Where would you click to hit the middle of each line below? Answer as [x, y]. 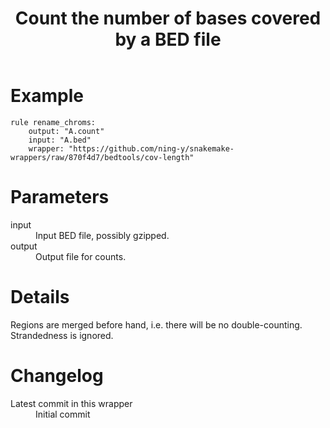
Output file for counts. [81, 256]
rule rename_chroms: [53, 122]
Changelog [57, 376]
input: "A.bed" [60, 140]
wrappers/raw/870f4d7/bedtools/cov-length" [102, 157]
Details [40, 297]
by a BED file [168, 39]
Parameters [60, 197]
